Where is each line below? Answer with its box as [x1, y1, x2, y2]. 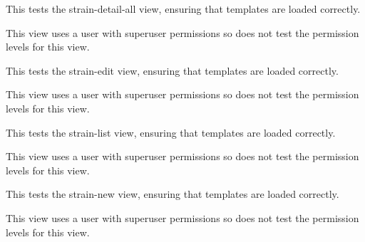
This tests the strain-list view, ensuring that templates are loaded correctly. [6, 125, 336, 140]
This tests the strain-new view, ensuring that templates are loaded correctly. [6, 186, 339, 201]
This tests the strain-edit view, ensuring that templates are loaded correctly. [6, 63, 339, 78]
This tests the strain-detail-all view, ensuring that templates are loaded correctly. [6, 1, 361, 16]
